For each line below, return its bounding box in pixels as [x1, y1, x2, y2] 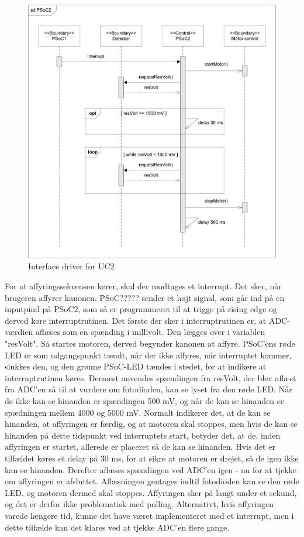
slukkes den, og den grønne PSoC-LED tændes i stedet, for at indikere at [5, 360, 267, 372]
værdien [5, 326, 33, 338]
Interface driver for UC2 [28, 260, 115, 272]
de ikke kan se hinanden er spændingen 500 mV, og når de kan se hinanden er [5, 395, 284, 406]
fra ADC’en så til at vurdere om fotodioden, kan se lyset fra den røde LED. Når [5, 383, 292, 395]
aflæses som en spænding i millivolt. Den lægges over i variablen [35, 326, 265, 338]
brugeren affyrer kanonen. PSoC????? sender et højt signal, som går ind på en [5, 291, 285, 303]
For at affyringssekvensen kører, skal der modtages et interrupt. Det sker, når [5, 280, 282, 292]
